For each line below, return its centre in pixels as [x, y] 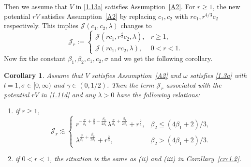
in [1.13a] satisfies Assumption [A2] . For [135, 6]
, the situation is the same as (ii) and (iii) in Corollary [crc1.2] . [146, 159]
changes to [136, 25]
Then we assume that [36, 6]
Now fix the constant [35, 58]
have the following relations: [158, 94]
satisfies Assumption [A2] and [136, 75]
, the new [226, 6]
